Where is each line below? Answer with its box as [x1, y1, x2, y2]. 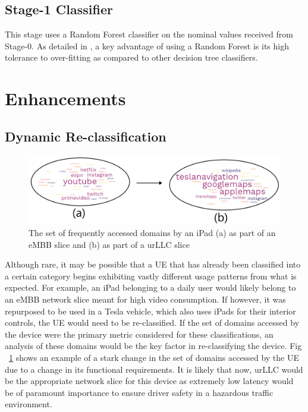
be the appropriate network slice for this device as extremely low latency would [5, 375, 294, 387]
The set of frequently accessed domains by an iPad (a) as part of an [29, 227, 276, 239]
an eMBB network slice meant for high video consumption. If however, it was [5, 293, 286, 306]
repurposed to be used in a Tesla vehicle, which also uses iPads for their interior [5, 304, 296, 317]
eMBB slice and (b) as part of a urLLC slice [29, 238, 190, 250]
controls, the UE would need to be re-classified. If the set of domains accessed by [5, 316, 300, 329]
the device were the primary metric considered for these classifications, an [5, 328, 274, 340]
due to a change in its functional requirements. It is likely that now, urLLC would [5, 363, 303, 375]
